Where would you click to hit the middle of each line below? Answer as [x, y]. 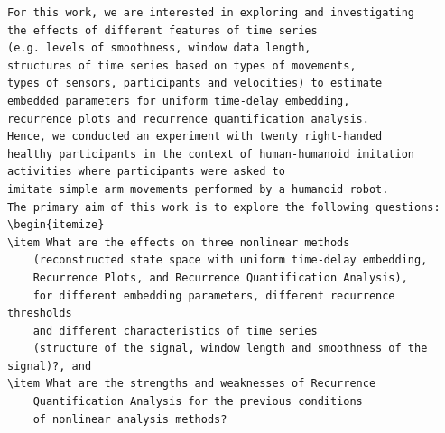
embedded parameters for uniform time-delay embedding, [179, 101]
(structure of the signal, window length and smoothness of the [230, 349]
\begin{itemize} [56, 225]
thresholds [40, 313]
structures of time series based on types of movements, [182, 65]
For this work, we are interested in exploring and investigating [211, 13]
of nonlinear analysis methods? [130, 419]
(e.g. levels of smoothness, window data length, [159, 48]
